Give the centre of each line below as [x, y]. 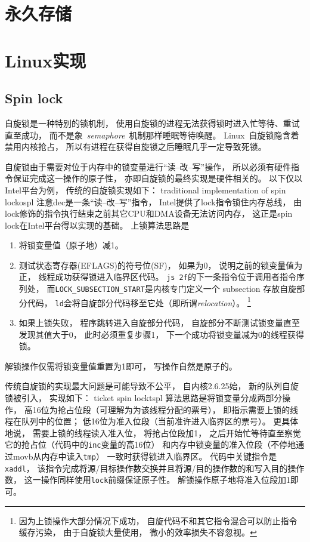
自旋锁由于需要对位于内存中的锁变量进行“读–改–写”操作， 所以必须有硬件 [148, 166]
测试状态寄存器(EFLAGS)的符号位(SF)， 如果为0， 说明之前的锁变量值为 [161, 265]
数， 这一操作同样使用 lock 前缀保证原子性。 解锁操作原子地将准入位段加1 [148, 480]
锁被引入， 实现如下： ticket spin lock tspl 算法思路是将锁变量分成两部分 [144, 398]
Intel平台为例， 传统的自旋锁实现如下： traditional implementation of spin [145, 190]
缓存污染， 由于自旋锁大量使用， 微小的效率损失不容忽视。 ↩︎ [138, 532]
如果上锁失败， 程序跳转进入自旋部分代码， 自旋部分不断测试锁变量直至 [159, 323]
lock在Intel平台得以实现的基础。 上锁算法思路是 [97, 225]
